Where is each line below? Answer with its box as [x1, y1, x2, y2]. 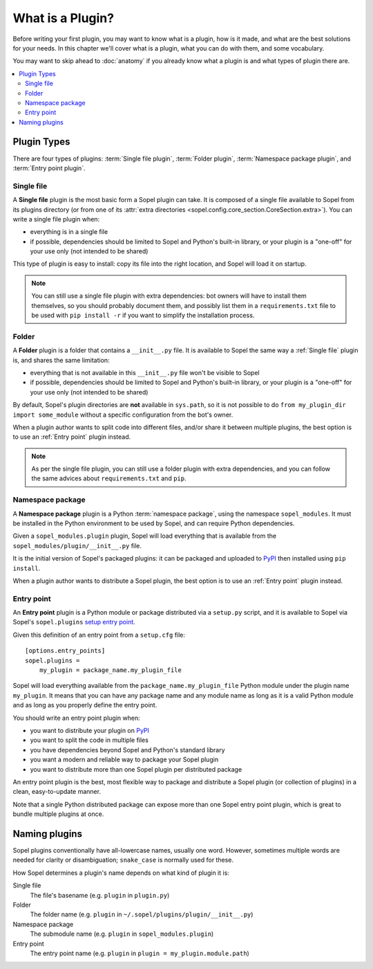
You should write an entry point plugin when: [12, 714, 141, 722]
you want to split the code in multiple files [30, 736, 149, 744]
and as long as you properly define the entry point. [12, 701, 157, 709]
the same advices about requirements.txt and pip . [31, 474, 186, 482]
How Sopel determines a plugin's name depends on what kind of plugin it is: [12, 869, 229, 877]
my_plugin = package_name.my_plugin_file [39, 667, 182, 674]
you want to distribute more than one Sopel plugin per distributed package [30, 765, 242, 773]
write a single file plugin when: [12, 215, 100, 223]
